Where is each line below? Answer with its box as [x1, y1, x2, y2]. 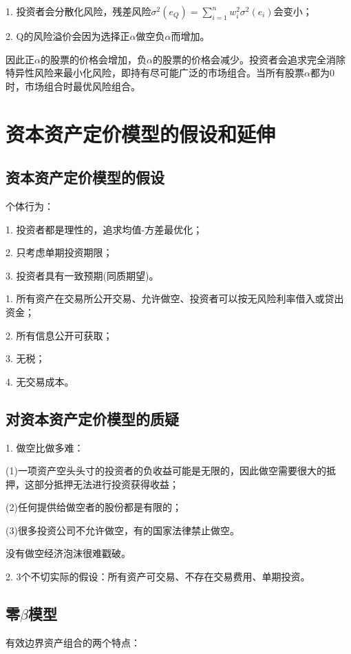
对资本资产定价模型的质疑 [6, 408, 179, 429]
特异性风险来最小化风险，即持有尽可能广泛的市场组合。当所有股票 [6, 65, 304, 80]
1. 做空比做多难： [6, 440, 84, 454]
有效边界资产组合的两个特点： [6, 635, 140, 649]
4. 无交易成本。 [6, 374, 74, 388]
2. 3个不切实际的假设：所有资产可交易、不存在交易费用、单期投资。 [6, 569, 310, 584]
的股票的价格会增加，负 [40, 52, 147, 66]
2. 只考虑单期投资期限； [6, 245, 113, 260]
